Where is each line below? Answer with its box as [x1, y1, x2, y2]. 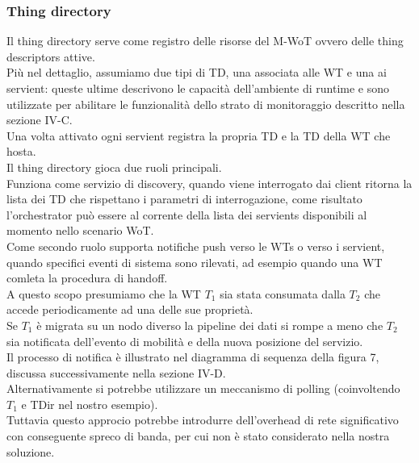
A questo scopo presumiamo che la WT [6, 285, 201, 302]
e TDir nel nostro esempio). [21, 395, 158, 412]
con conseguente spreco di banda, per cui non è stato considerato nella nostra [6, 428, 390, 444]
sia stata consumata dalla [220, 285, 346, 302]
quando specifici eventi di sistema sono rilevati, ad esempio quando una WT [6, 253, 383, 270]
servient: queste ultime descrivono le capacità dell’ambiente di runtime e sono [6, 80, 390, 96]
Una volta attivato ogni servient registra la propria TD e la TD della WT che [6, 127, 391, 144]
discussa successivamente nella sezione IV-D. [6, 364, 226, 381]
